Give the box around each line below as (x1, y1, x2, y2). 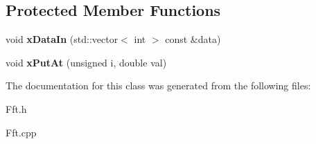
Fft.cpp (6, 125, 37, 139)
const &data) (165, 32, 221, 46)
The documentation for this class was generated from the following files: (6, 78, 311, 93)
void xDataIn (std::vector (6, 32, 119, 46)
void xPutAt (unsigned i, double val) (6, 55, 167, 69)
